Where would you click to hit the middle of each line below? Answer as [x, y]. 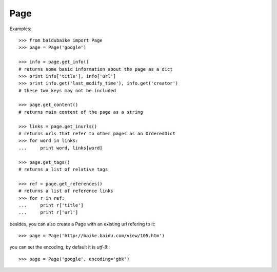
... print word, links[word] [61, 148]
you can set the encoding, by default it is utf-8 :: [60, 247]
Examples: [21, 29]
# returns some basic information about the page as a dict [96, 69]
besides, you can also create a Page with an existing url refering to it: [83, 224]
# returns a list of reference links [66, 191]
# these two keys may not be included [67, 90]
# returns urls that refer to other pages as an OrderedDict [97, 134]
